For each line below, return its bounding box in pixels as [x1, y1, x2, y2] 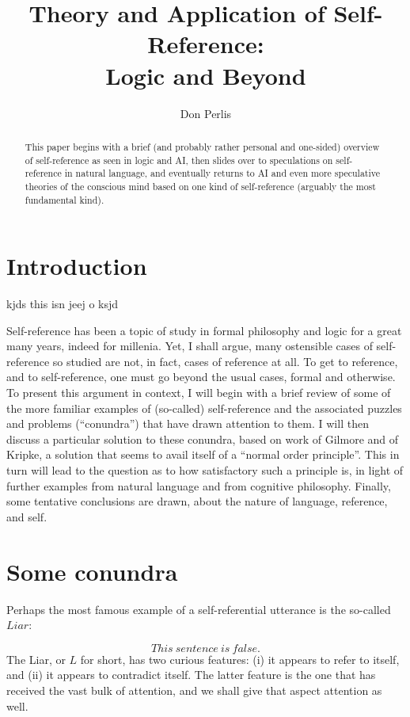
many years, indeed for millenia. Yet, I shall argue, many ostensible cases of [6, 338, 373, 354]
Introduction [6, 250, 147, 282]
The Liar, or [6, 650, 66, 667]
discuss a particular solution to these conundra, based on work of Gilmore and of [6, 430, 399, 447]
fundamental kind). [25, 193, 104, 206]
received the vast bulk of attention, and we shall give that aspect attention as [6, 681, 382, 698]
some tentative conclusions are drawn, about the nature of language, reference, [6, 493, 388, 509]
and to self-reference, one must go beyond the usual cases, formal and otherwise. [6, 368, 396, 385]
